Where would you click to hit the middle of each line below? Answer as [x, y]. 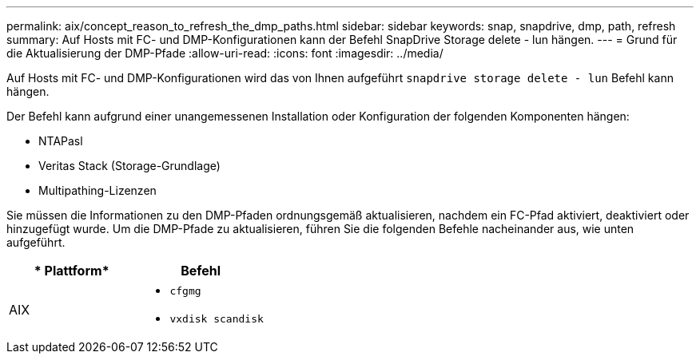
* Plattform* [72, 271]
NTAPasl [61, 141]
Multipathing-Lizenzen [97, 190]
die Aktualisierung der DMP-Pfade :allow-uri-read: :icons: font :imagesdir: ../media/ [225, 53]
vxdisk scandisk [217, 319]
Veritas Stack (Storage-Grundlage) [129, 166]
